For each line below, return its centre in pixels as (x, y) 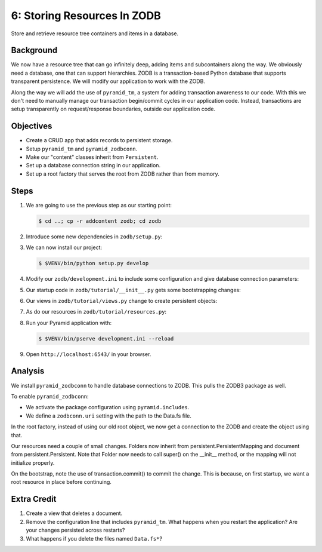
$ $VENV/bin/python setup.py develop (94, 263)
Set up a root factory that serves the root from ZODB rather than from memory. (123, 174)
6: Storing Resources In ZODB (86, 16)
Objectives (32, 126)
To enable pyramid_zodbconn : (50, 396)
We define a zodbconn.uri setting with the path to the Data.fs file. (109, 416)
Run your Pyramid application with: (69, 323)
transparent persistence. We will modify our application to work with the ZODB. (108, 81)
